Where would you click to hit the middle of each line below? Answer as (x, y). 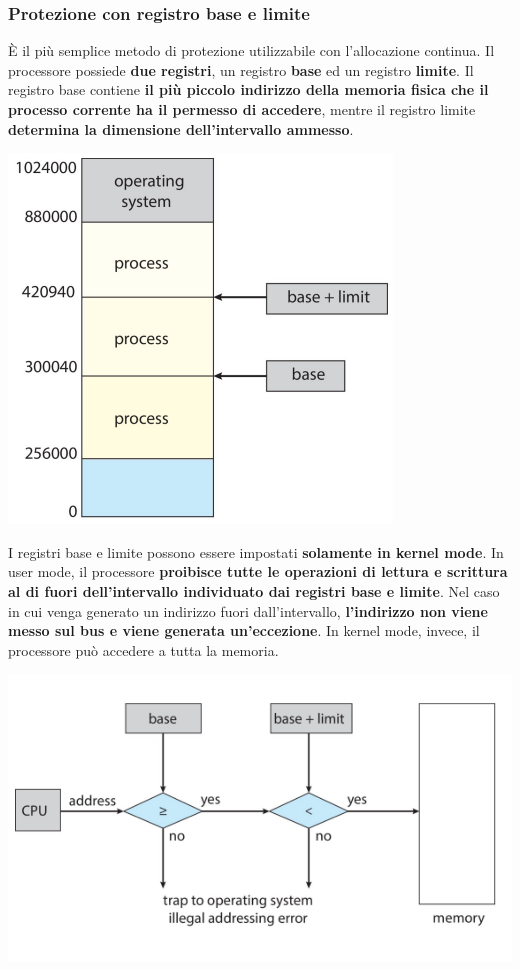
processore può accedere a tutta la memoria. (143, 649)
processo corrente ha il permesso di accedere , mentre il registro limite (242, 109)
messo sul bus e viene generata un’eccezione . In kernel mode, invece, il (244, 630)
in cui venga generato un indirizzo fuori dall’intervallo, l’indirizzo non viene (248, 610)
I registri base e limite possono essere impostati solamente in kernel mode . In (256, 551)
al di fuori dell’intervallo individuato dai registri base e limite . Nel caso (254, 590)
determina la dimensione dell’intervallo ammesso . (181, 128)
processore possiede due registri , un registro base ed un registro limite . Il (241, 69)
